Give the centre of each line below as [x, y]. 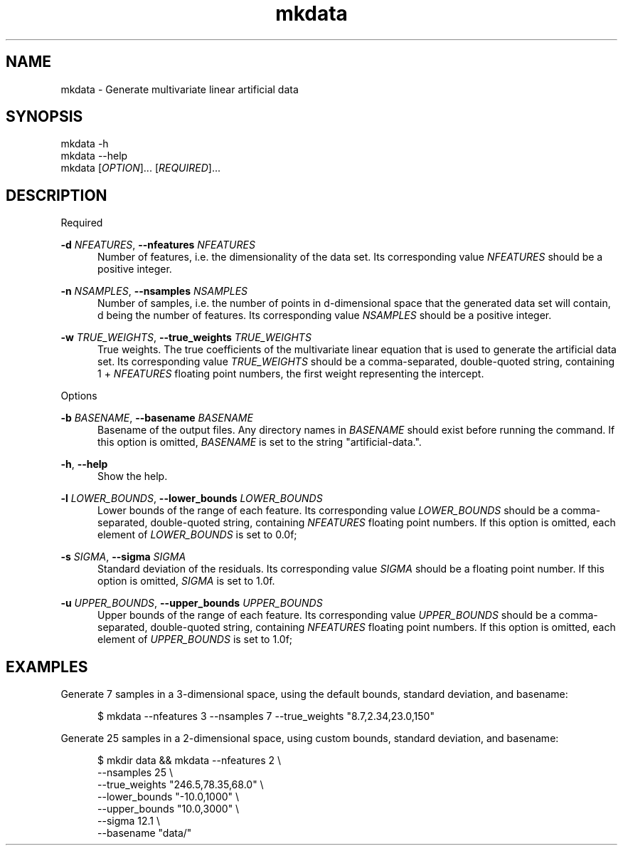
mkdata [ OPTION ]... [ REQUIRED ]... [141, 168]
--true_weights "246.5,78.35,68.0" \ [181, 785]
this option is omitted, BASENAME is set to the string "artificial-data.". [260, 442]
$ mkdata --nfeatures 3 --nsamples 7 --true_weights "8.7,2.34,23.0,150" [266, 716]
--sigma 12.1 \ [129, 821]
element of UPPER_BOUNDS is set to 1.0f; [195, 639]
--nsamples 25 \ [135, 773]
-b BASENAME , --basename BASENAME [157, 418]
